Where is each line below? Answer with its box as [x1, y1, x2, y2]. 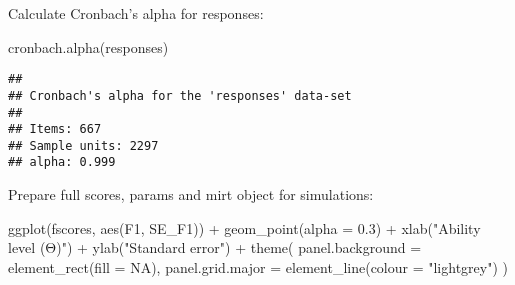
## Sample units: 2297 [8, 138, 159, 153]
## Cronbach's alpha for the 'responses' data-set [8, 88, 352, 103]
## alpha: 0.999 [8, 155, 116, 170]
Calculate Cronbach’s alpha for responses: [8, 3, 264, 23]
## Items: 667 [8, 122, 102, 137]
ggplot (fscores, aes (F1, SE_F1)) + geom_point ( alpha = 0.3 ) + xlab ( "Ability [8, 217, 481, 238]
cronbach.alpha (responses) [8, 36, 169, 57]
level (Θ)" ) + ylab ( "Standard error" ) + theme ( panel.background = [8, 237, 422, 258]
